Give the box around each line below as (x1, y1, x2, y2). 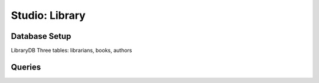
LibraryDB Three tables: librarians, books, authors (11, 47, 132, 54)
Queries (11, 62, 41, 72)
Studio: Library (11, 9, 86, 22)
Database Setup (11, 31, 71, 41)
